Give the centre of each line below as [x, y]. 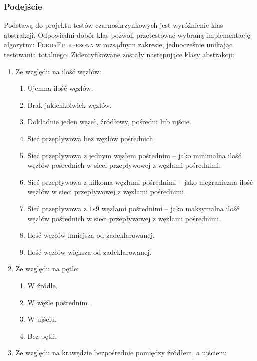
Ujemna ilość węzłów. [60, 88]
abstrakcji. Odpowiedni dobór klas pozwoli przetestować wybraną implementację [127, 35]
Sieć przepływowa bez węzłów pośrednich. [91, 138]
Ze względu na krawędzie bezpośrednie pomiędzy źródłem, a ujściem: [121, 353]
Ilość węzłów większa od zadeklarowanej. [90, 252]
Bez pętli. [42, 336]
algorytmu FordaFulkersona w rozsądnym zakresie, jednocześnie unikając [118, 45]
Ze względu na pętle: [47, 269]
